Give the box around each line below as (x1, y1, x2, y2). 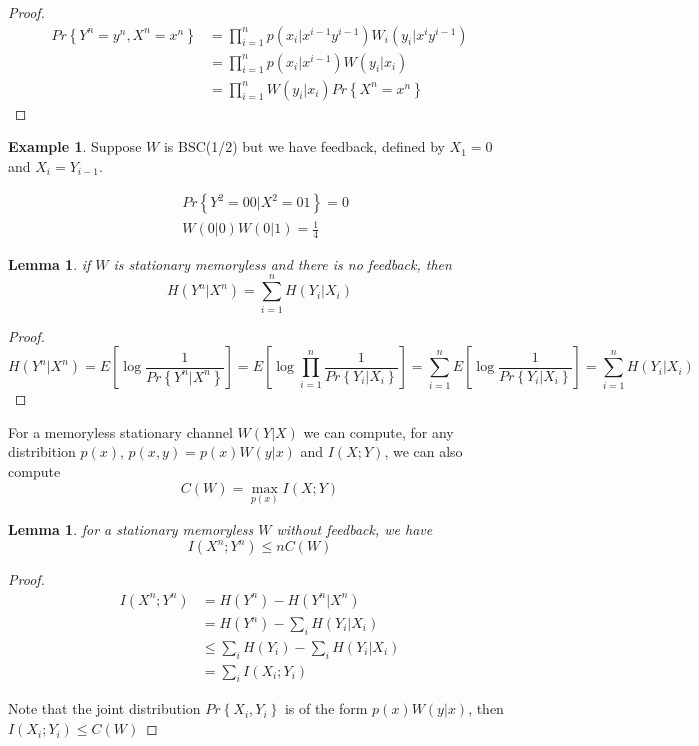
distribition (8, 441, 76, 462)
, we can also (384, 441, 463, 462)
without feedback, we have (276, 518, 433, 539)
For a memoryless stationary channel (8, 421, 233, 442)
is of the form (284, 698, 368, 719)
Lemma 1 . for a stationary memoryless (8, 518, 254, 539)
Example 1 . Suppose (8, 136, 142, 157)
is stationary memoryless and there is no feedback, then (113, 253, 452, 274)
